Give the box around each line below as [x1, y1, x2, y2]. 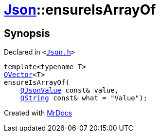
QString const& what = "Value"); [20, 94, 148, 102]
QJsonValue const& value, [20, 86, 119, 95]
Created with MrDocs [4, 109, 72, 117]
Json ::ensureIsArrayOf [4, 1, 156, 18]
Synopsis [4, 27, 50, 39]
